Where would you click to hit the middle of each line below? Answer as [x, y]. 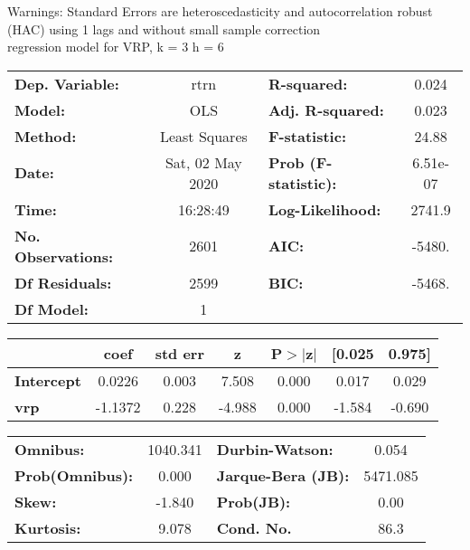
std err [179, 353]
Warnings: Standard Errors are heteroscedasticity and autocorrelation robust [220, 11]
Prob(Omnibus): [74, 475]
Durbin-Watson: [275, 449]
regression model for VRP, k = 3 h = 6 [116, 47]
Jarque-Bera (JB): [283, 475]
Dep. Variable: [67, 83]
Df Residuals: [63, 282]
